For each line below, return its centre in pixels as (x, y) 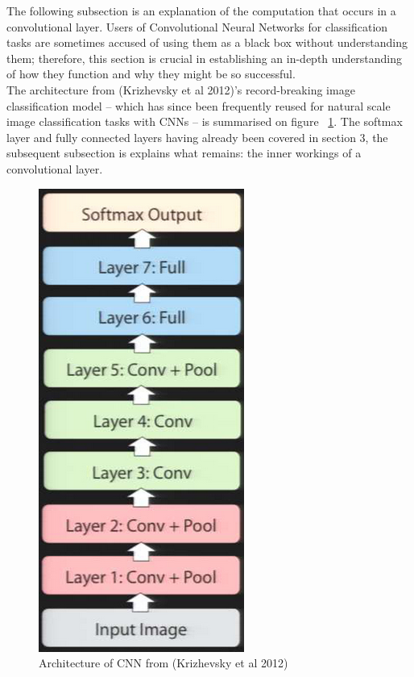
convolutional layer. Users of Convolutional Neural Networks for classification (197, 26)
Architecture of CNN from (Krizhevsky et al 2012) (164, 663)
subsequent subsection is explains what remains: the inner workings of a (184, 153)
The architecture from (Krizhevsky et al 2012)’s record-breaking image (181, 89)
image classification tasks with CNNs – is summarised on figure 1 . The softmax (205, 121)
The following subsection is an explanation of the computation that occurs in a (201, 10)
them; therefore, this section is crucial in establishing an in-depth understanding (205, 58)
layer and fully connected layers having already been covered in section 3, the (197, 137)
